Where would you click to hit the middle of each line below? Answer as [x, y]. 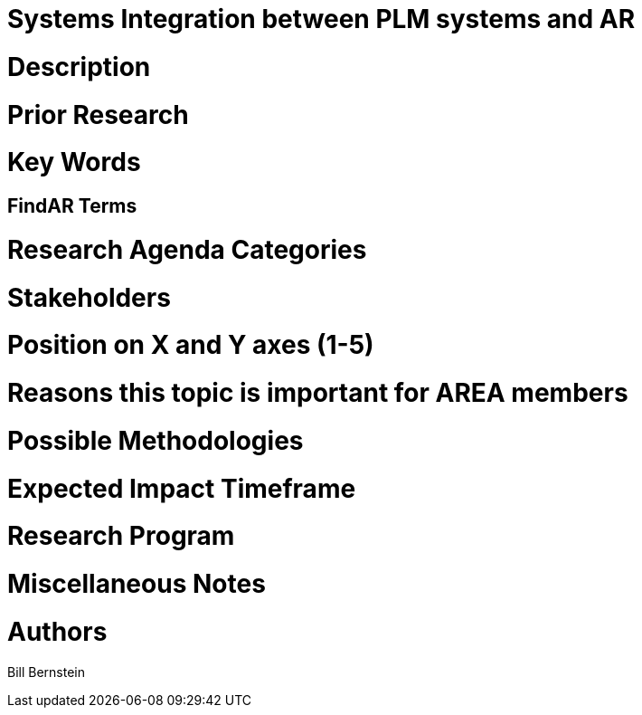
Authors [57, 631]
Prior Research [98, 114]
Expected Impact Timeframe [182, 488]
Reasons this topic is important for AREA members [318, 393]
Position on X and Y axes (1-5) [191, 345]
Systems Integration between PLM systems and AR [321, 19]
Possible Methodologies [156, 440]
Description [79, 67]
